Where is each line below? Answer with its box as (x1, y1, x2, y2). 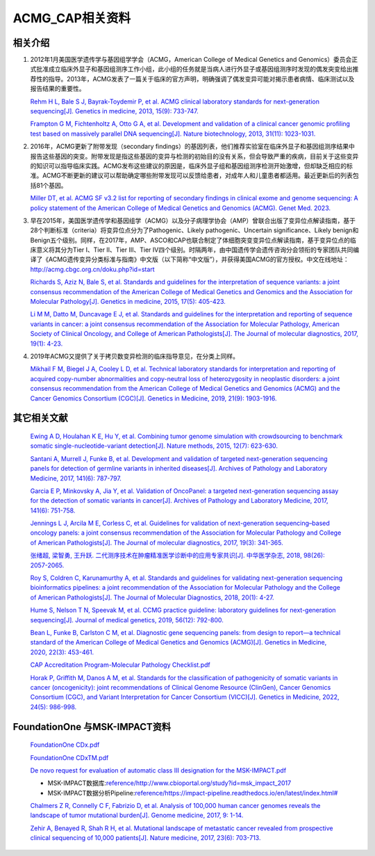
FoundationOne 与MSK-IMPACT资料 (12, 720, 172, 733)
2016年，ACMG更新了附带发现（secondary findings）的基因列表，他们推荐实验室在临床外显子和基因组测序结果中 (30, 143, 356, 151)
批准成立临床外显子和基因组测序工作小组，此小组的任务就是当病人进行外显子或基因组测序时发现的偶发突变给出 (35, 65, 353, 73)
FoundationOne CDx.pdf (30, 741, 100, 749)
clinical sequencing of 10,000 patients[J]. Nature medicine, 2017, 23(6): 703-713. (30, 834, 261, 842)
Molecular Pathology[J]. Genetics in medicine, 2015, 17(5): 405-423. (30, 298, 226, 306)
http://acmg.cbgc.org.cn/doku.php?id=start (30, 265, 156, 273)
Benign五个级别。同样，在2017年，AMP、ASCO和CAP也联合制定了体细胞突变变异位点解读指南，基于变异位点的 (30, 236, 351, 244)
